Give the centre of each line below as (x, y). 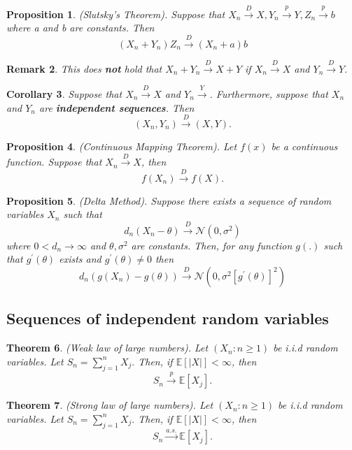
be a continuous (304, 146)
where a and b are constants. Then (80, 28)
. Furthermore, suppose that (269, 93)
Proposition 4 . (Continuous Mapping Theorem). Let (122, 146)
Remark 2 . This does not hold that (84, 68)
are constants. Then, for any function (212, 245)
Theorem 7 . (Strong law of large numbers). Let (110, 405)
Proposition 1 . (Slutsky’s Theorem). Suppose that (116, 14)
